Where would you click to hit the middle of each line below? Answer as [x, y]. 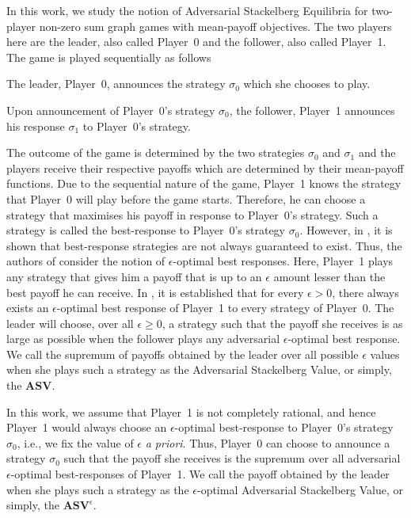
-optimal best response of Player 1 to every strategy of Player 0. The [225, 308]
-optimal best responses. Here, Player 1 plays [283, 261]
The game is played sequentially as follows [109, 57]
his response [36, 126]
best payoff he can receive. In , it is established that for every [155, 292]
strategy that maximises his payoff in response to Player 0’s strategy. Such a [192, 214]
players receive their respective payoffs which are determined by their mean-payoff [205, 168]
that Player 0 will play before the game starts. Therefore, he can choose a [186, 198]
